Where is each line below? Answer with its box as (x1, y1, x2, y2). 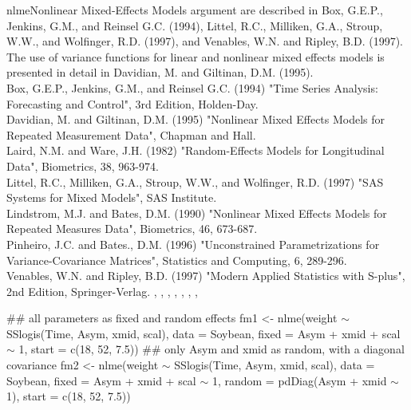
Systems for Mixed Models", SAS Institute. (6, 189, 217, 206)
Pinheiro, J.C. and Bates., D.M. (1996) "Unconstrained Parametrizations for (6, 235, 380, 252)
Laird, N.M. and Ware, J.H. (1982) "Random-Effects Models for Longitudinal (6, 142, 385, 159)
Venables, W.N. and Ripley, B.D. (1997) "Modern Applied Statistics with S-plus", (6, 267, 405, 284)
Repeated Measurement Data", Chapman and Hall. (6, 126, 256, 143)
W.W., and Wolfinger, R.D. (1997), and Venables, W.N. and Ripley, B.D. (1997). (6, 33, 403, 49)
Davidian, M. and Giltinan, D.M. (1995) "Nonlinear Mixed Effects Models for (6, 111, 385, 128)
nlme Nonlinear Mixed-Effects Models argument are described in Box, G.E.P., (6, 2, 383, 18)
